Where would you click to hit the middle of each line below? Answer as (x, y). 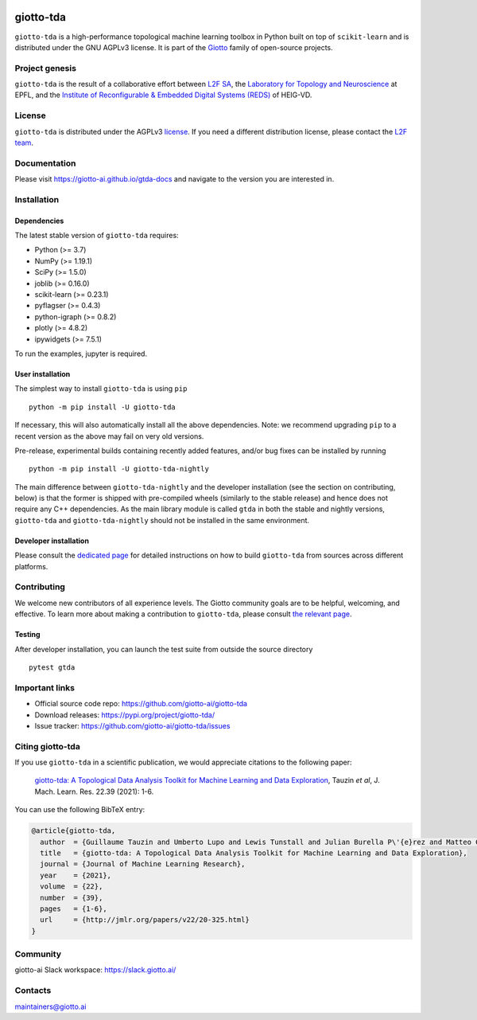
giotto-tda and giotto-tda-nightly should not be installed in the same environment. (162, 520)
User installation (43, 373)
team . (24, 143)
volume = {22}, (72, 887)
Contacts (33, 991)
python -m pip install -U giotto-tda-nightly (119, 469)
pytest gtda (52, 667)
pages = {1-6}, (74, 909)
